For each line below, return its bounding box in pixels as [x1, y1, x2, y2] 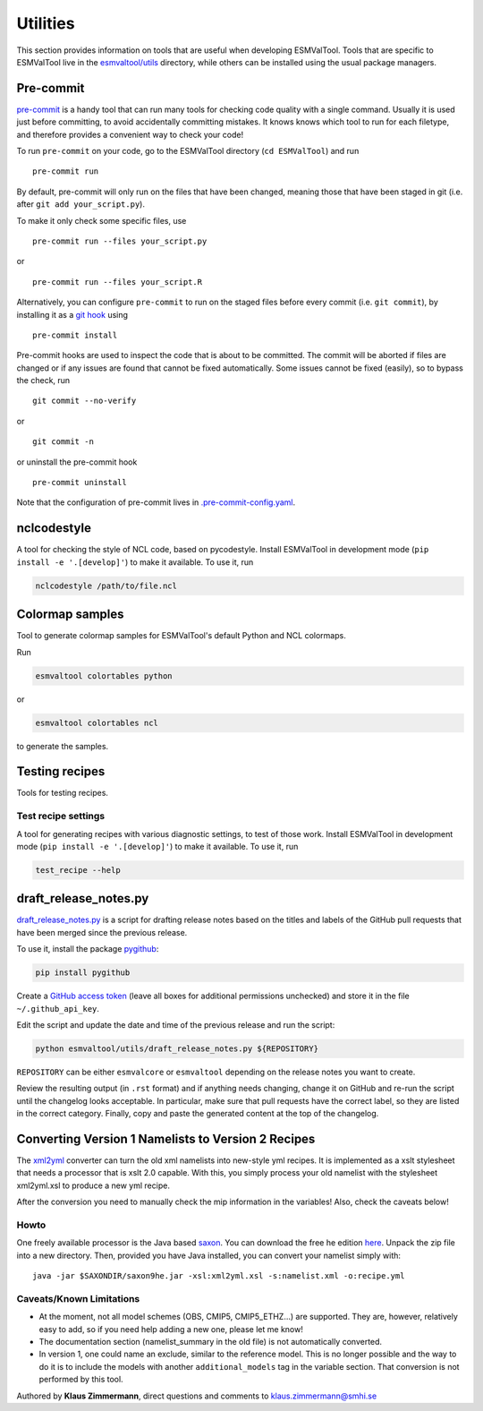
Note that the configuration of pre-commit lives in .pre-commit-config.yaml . [16, 497, 296, 508]
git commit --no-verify [32, 396, 137, 406]
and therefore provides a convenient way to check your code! [16, 129, 244, 140]
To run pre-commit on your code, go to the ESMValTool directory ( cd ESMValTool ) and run [16, 146, 360, 157]
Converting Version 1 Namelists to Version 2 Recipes [16, 1131, 316, 1146]
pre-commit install [32, 329, 118, 340]
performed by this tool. [38, 1374, 124, 1385]
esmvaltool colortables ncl [35, 717, 158, 728]
